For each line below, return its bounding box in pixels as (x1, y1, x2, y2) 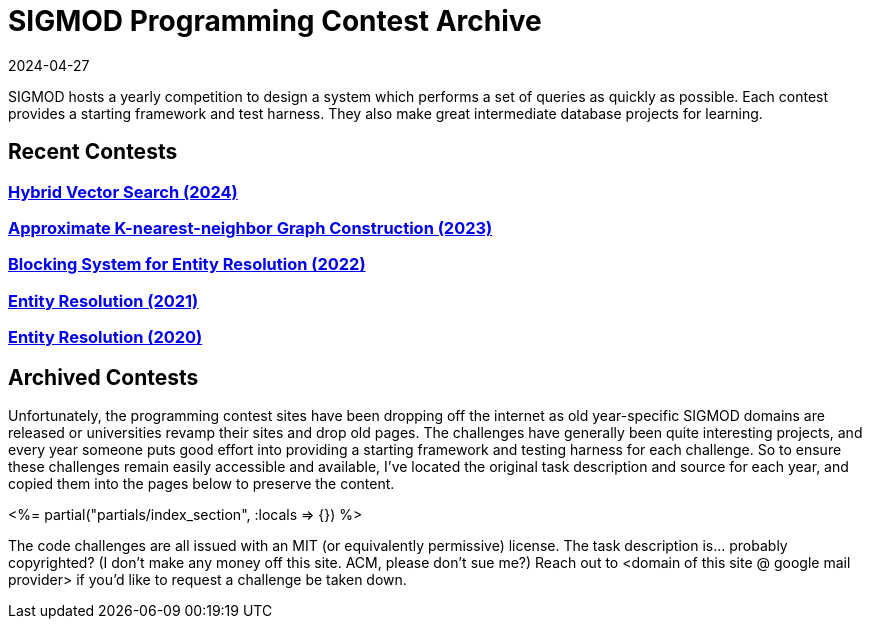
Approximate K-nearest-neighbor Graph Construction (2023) (8, 217, 493, 238)
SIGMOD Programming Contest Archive (8, 4, 542, 38)
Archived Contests (8, 364, 199, 390)
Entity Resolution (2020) (8, 327, 203, 348)
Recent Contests (8, 139, 178, 165)
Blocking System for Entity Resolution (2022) (8, 254, 366, 275)
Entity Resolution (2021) (8, 290, 199, 311)
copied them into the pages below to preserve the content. (8, 474, 395, 492)
